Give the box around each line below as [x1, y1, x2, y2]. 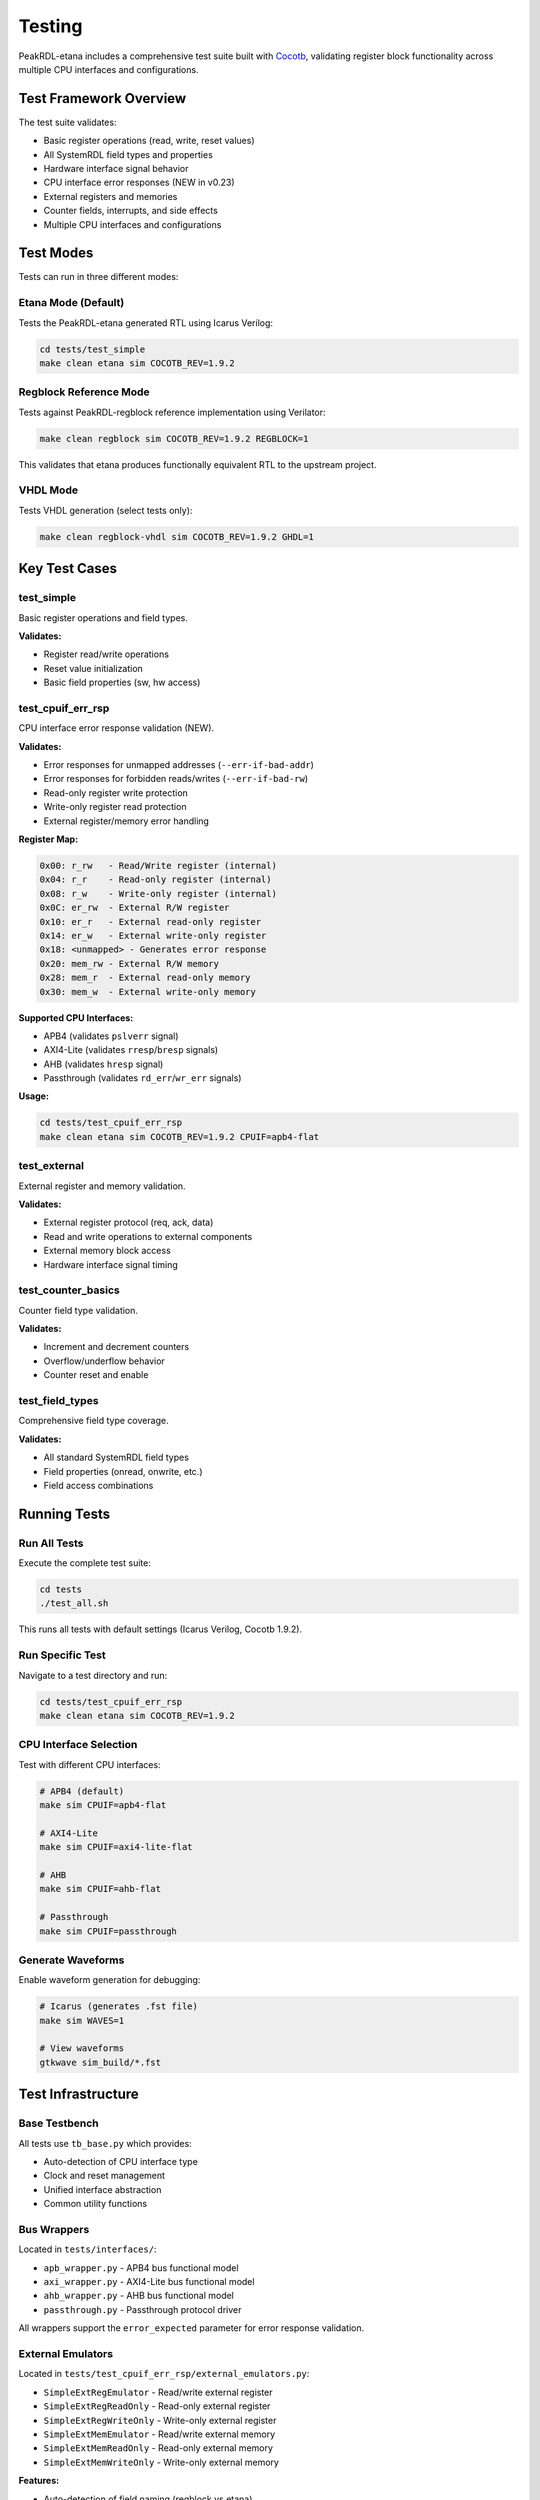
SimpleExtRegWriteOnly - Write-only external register [43, 2414, 277, 2426]
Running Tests [18, 1505, 110, 1522]
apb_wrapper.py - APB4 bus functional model [43, 2261, 239, 2274]
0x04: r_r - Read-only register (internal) [39, 874, 272, 885]
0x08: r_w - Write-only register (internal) [39, 888, 277, 899]
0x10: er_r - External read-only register [39, 916, 262, 927]
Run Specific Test [18, 1648, 106, 1662]
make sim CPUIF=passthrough [39, 1925, 177, 1937]
